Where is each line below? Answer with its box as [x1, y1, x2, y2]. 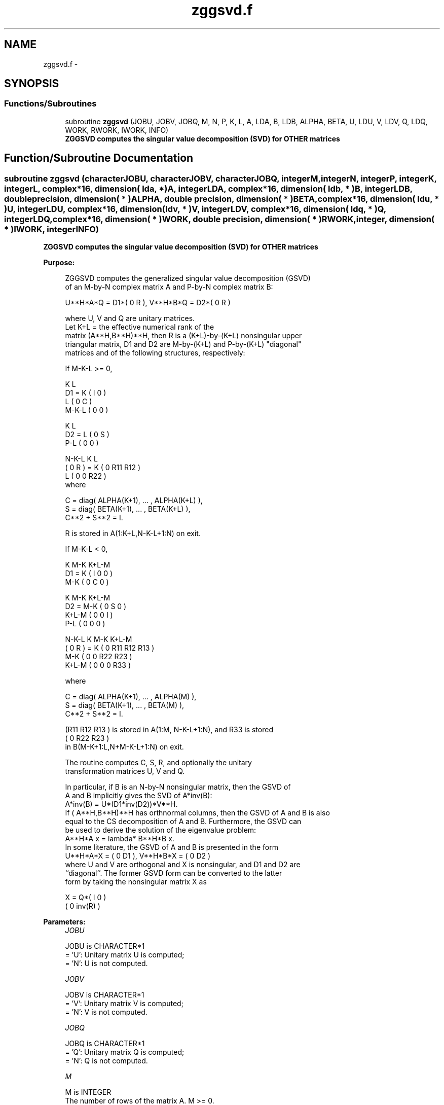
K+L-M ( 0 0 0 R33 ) [65, 661, 131, 670]
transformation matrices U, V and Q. [65, 767, 185, 776]
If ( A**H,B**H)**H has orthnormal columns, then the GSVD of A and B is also [65, 808, 330, 817]
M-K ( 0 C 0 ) [65, 578, 109, 587]
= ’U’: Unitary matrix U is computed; [65, 950, 184, 959]
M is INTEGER [65, 1088, 112, 1097]
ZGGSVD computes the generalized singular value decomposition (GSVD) [65, 274, 311, 283]
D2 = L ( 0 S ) [65, 430, 109, 439]
